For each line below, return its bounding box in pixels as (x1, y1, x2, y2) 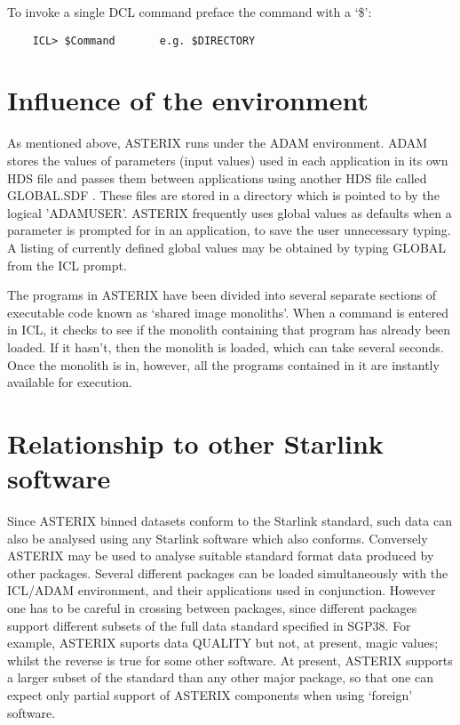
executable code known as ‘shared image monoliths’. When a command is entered (7, 302, 448, 321)
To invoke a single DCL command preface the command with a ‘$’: (7, 3, 372, 20)
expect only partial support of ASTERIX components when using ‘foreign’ (7, 685, 413, 704)
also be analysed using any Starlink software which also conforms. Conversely (7, 528, 428, 547)
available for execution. (7, 373, 132, 391)
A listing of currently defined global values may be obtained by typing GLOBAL (7, 238, 447, 256)
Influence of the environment (7, 82, 369, 118)
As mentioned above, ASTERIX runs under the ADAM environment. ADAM (7, 133, 428, 152)
